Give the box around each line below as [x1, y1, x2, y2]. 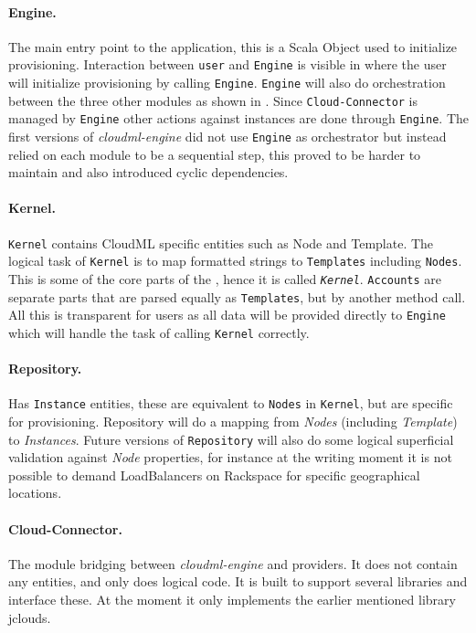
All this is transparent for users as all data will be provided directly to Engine [8, 305, 446, 324]
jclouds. [8, 607, 51, 627]
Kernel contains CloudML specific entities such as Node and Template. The [8, 233, 434, 252]
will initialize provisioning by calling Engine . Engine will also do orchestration [8, 73, 446, 92]
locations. [8, 483, 62, 502]
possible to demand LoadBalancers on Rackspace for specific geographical [8, 465, 420, 484]
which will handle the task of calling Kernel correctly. [8, 322, 310, 342]
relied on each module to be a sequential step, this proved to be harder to [8, 144, 421, 164]
